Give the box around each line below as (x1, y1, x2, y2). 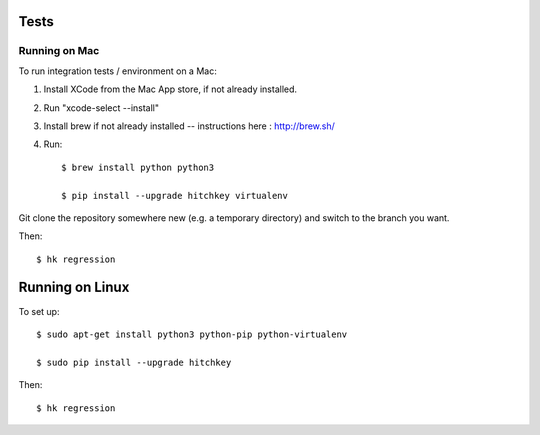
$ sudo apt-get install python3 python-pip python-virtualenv (36, 328, 348, 340)
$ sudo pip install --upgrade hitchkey (36, 356, 232, 368)
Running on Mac (18, 44, 100, 58)
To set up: (18, 305, 60, 317)
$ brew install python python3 (61, 161, 215, 173)
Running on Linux (18, 279, 130, 296)
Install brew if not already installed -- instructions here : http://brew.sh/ (43, 120, 335, 132)
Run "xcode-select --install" (43, 101, 160, 114)
